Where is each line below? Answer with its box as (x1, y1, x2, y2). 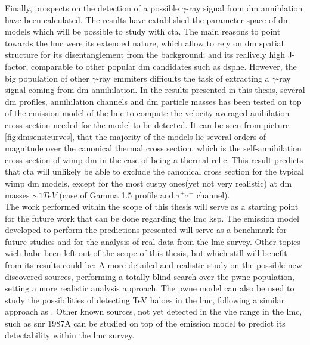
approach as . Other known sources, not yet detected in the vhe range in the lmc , (5, 305, 302, 318)
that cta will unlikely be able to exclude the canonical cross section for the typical (5, 165, 304, 178)
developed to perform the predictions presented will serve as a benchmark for (5, 223, 287, 236)
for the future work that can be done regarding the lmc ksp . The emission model (5, 212, 299, 224)
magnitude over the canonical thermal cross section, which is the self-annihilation (5, 142, 302, 154)
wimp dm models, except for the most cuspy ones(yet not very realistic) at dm (5, 176, 292, 189)
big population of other (5, 72, 89, 84)
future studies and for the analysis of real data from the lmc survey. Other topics (5, 235, 300, 247)
